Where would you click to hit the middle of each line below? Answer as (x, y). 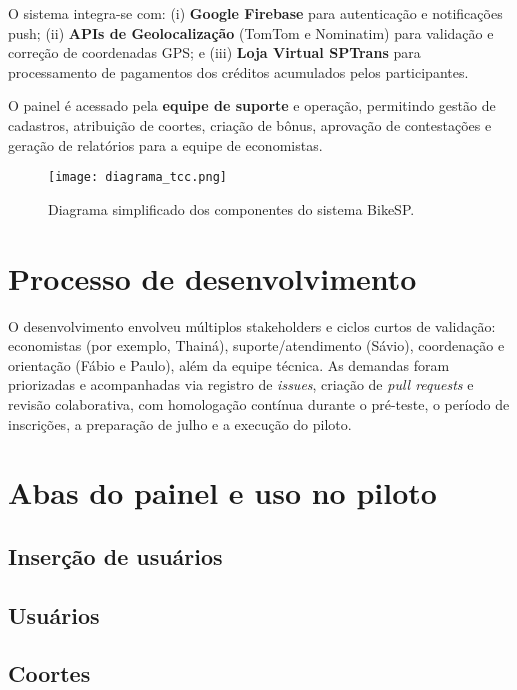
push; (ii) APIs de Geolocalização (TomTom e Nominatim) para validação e (251, 32)
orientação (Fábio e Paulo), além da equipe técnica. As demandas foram (229, 364)
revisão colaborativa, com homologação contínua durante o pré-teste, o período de (259, 403)
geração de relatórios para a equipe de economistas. (165, 144)
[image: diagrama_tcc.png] (137, 177)
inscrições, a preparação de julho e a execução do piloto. (180, 423)
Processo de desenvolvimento (212, 277)
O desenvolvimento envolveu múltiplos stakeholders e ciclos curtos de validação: (252, 325)
